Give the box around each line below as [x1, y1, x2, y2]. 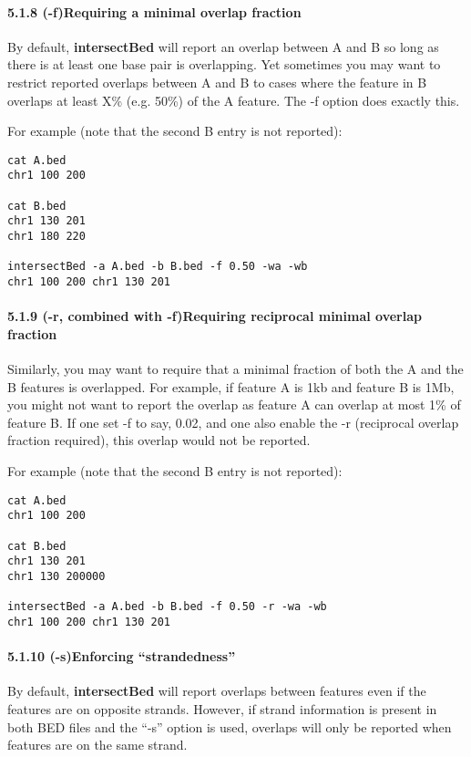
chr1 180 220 [7, 230, 86, 244]
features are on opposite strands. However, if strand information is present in [7, 699, 437, 718]
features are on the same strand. [7, 735, 188, 754]
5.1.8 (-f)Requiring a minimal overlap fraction [7, 2, 302, 21]
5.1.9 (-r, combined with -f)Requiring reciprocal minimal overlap [7, 306, 422, 326]
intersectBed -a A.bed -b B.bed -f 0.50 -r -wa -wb [7, 600, 327, 614]
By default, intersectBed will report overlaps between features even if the [7, 681, 426, 700]
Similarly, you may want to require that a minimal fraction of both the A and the [7, 359, 464, 378]
